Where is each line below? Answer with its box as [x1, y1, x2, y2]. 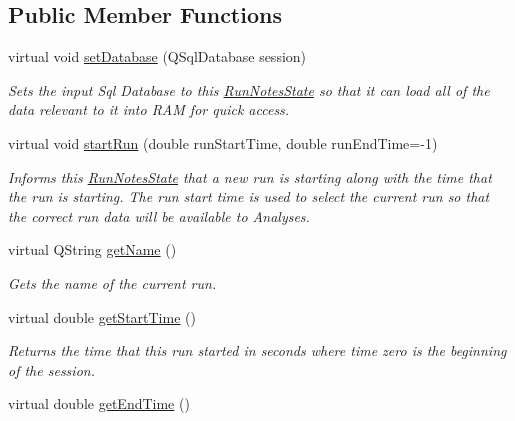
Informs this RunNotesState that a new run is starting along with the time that [8, 166, 492, 187]
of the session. [8, 359, 95, 380]
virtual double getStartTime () [8, 306, 196, 327]
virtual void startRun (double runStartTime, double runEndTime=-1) [8, 132, 438, 153]
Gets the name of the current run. [8, 272, 217, 293]
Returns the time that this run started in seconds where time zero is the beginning [8, 340, 507, 361]
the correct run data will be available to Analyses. [8, 205, 310, 226]
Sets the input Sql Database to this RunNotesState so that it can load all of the [8, 79, 490, 100]
